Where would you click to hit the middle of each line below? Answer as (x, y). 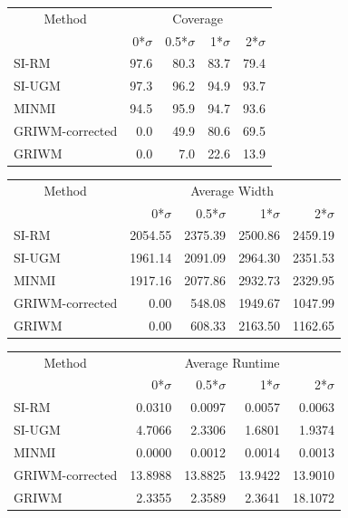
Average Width (232, 190)
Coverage (198, 18)
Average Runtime (232, 362)
